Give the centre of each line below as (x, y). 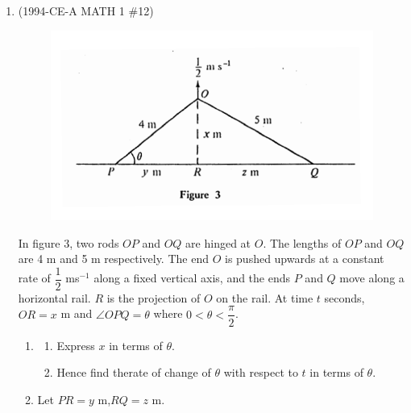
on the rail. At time (265, 297)
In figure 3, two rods (68, 242)
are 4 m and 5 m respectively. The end (113, 259)
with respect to (261, 372)
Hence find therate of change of (134, 372)
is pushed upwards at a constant (304, 259)
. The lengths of (302, 242)
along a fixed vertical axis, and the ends (192, 278)
